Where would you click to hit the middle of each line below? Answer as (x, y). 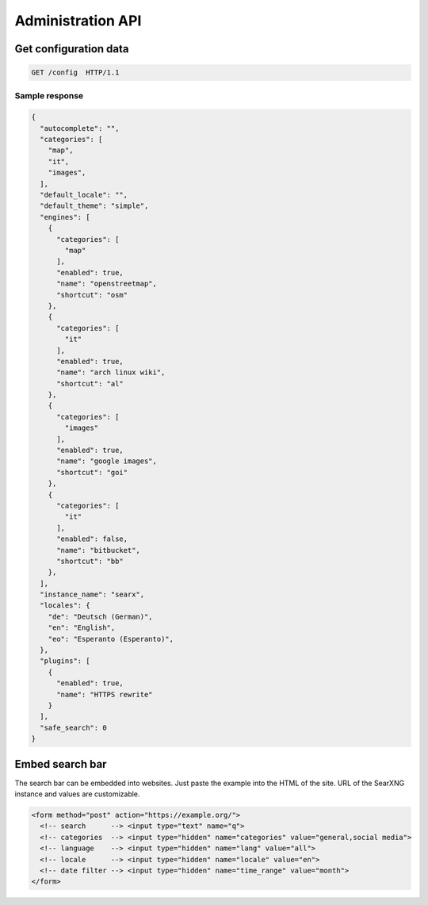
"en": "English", (82, 628)
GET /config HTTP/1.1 (75, 73)
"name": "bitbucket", (98, 550)
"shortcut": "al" (90, 383)
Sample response (49, 95)
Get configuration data (72, 49)
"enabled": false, (92, 539)
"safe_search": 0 (73, 727)
